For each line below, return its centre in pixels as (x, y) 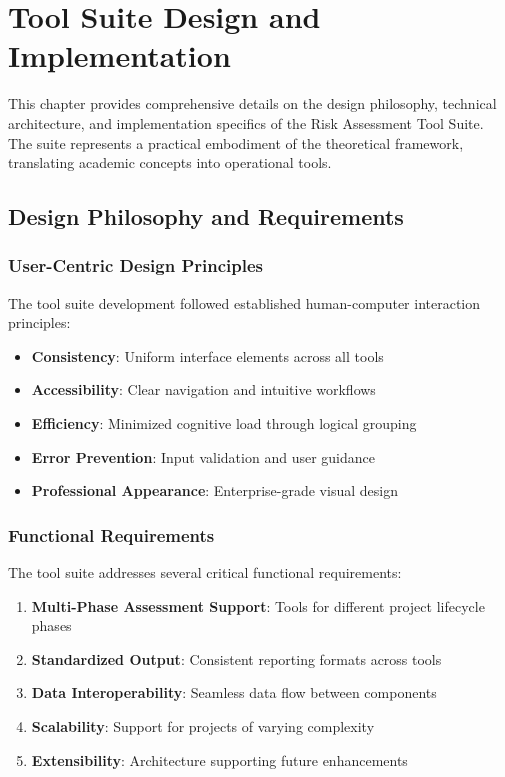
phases (51, 625)
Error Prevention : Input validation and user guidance (203, 456)
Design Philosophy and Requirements (206, 216)
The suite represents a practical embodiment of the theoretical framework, (236, 142)
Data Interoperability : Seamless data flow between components (234, 692)
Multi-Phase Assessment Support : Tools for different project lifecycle (258, 605)
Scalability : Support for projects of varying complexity (203, 726)
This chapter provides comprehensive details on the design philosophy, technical (252, 103)
